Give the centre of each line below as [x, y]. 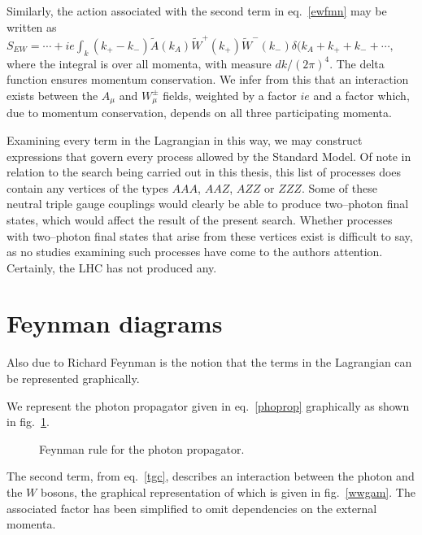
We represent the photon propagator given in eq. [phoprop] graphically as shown [208, 405]
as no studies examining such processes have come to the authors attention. [195, 252]
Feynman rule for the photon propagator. [142, 448]
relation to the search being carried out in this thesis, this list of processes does [204, 172]
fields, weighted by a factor [230, 95]
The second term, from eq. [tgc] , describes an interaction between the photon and [211, 476]
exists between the [52, 95]
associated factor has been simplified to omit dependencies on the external [192, 508]
